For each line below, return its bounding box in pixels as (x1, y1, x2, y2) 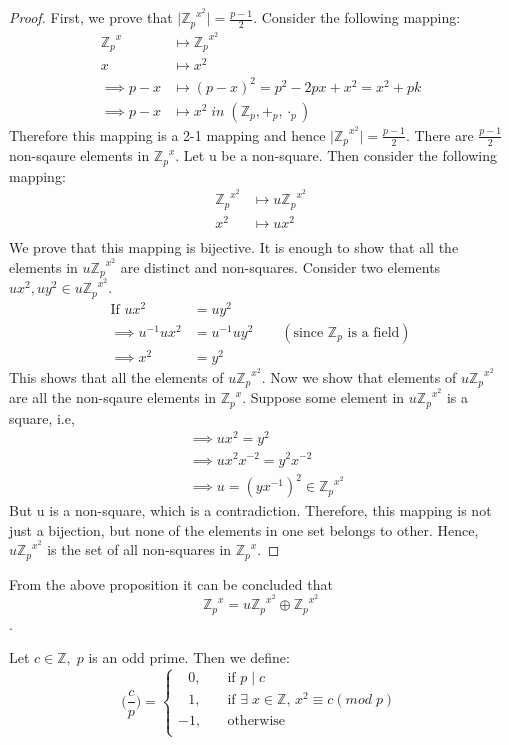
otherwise (227, 713, 286, 728)
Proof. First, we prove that (9, 7, 173, 28)
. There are (405, 124, 474, 145)
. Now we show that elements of (261, 366, 457, 387)
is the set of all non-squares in (47, 539, 232, 560)
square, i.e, (9, 407, 75, 428)
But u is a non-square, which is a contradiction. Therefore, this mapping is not (9, 500, 492, 521)
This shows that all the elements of (9, 366, 224, 387)
